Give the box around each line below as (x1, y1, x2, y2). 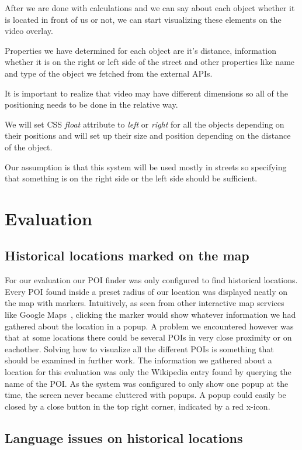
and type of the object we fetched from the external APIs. (5, 67, 213, 79)
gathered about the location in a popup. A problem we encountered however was (5, 320, 294, 332)
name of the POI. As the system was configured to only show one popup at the (5, 377, 289, 389)
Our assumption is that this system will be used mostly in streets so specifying (5, 160, 287, 173)
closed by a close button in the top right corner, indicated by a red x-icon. (5, 400, 270, 412)
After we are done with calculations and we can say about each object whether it (5, 2, 295, 13)
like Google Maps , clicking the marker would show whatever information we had (5, 308, 296, 321)
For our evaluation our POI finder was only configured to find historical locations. (5, 274, 298, 286)
